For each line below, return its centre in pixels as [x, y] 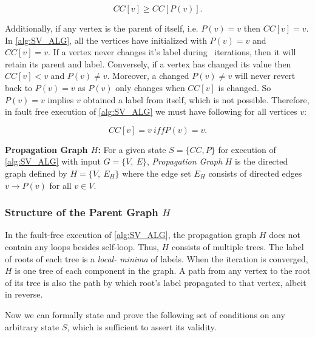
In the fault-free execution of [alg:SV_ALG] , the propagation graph [131, 235]
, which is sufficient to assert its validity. [142, 326]
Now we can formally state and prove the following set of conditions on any [145, 314]
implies [61, 99]
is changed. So [245, 87]
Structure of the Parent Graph [82, 212]
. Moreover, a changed [148, 76]
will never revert [265, 76]
